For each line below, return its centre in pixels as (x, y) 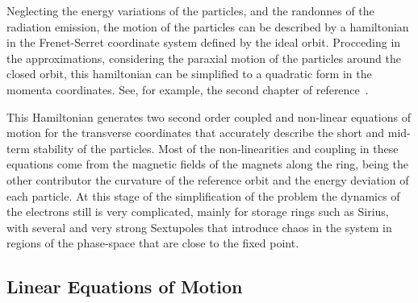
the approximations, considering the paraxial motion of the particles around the (204, 58)
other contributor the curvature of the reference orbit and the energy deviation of (208, 179)
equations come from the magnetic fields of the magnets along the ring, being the (208, 164)
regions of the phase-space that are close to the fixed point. (153, 243)
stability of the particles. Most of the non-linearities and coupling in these (216, 148)
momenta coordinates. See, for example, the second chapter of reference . (188, 89)
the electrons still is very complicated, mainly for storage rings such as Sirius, (198, 212)
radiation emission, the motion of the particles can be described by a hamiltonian (208, 26)
